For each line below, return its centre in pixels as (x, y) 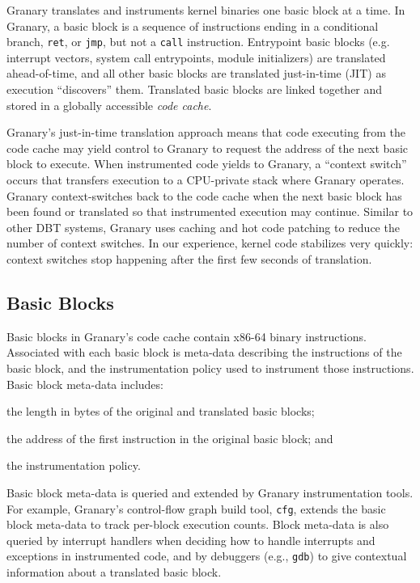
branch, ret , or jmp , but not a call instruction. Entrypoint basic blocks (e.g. (198, 42)
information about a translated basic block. (114, 572)
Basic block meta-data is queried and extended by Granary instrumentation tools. (210, 492)
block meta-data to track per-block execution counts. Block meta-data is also (198, 524)
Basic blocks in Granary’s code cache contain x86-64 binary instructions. (187, 336)
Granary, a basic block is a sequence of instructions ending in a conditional (193, 25)
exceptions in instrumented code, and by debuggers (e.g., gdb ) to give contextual (207, 556)
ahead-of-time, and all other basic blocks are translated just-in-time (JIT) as (196, 73)
